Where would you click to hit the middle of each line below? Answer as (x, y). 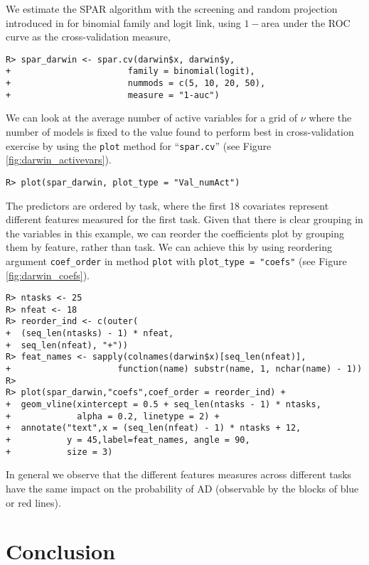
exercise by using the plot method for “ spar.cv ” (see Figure (139, 145)
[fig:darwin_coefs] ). (48, 275)
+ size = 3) (59, 452)
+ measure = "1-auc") (113, 95)
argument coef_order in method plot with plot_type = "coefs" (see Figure (176, 260)
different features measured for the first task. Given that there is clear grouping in (184, 219)
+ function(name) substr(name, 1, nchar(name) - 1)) (184, 369)
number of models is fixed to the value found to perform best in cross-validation (180, 131)
